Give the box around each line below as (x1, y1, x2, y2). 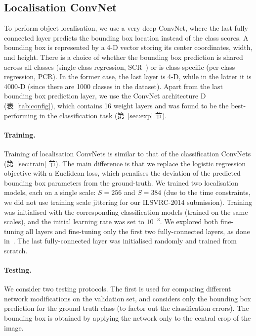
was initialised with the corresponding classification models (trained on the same (4, 206, 248, 217)
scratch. (4, 245, 28, 255)
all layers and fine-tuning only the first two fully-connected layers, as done (26, 226, 250, 236)
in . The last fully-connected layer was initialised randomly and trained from (4, 236, 237, 246)
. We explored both (160, 216, 218, 227)
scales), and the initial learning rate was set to (4, 216, 144, 227)
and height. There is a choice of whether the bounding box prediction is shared (4, 51, 243, 62)
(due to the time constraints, (164, 187, 251, 197)
